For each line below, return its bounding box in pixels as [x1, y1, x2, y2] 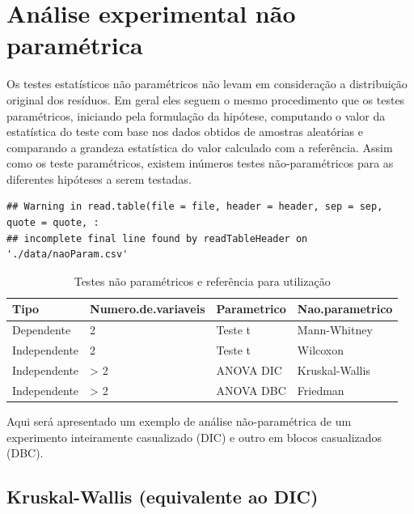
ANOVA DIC [216, 361, 282, 378]
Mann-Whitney [297, 321, 373, 338]
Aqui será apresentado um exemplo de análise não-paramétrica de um [6, 412, 352, 429]
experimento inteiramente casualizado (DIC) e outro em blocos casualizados [6, 428, 382, 445]
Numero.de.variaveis [90, 300, 205, 317]
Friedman [297, 381, 344, 398]
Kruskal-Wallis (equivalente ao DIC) [6, 484, 319, 509]
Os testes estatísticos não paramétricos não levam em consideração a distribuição [6, 75, 408, 92]
